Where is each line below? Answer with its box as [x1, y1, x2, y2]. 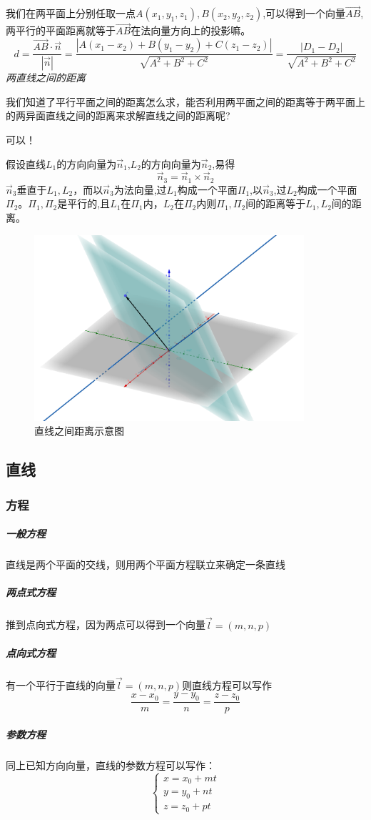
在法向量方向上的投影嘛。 [131, 23, 251, 38]
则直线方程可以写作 [182, 677, 273, 692]
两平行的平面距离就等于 [6, 23, 116, 38]
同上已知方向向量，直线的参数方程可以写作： [6, 757, 215, 772]
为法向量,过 [113, 182, 167, 197]
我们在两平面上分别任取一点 [6, 6, 136, 21]
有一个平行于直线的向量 [6, 677, 116, 692]
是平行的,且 [57, 196, 111, 211]
